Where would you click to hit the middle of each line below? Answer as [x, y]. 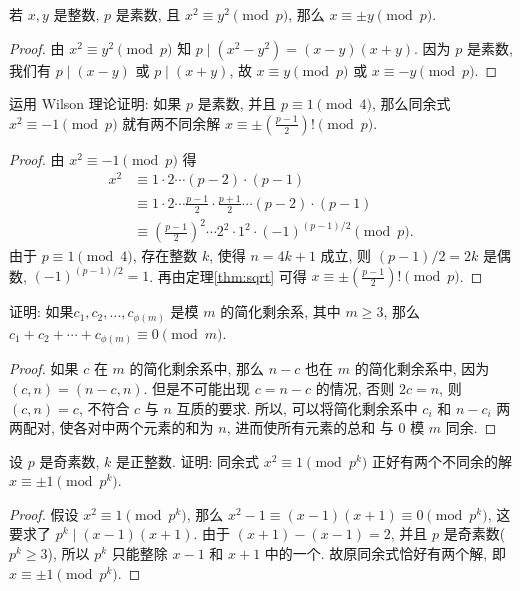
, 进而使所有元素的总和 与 [310, 427]
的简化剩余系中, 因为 [422, 368]
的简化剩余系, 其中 [280, 311]
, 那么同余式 [411, 103]
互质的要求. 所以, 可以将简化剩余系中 [297, 407]
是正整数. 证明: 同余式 [187, 460]
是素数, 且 [148, 14]
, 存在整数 [165, 255]
